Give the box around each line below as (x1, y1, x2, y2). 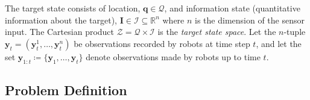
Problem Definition (5, 80, 127, 99)
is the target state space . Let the (157, 25, 276, 38)
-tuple (283, 25, 306, 38)
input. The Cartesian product (5, 25, 115, 38)
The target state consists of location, (5, 2, 141, 14)
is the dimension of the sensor (195, 13, 305, 26)
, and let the (256, 37, 302, 49)
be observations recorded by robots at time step (74, 37, 250, 49)
